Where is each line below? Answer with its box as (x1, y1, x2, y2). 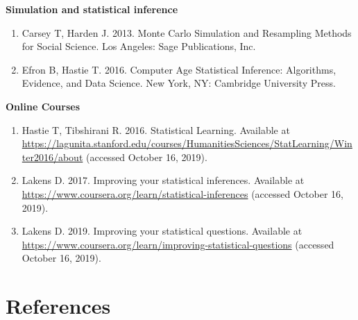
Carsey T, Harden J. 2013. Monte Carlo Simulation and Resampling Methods (22, 25, 352, 40)
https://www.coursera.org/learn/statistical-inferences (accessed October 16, (22, 186, 343, 201)
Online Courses (6, 99, 80, 113)
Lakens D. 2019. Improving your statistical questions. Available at (22, 224, 302, 238)
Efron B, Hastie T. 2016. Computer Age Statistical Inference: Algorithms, (22, 62, 336, 76)
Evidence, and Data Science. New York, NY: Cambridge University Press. (22, 76, 336, 90)
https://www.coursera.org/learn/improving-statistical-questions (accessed (22, 237, 334, 251)
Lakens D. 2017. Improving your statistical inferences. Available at (22, 173, 305, 187)
